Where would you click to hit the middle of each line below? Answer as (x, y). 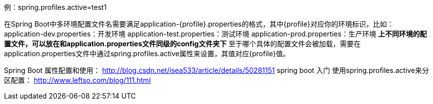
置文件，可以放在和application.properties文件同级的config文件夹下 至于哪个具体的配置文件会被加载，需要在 (182, 44)
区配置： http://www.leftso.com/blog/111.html (78, 80)
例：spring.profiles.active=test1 (55, 7)
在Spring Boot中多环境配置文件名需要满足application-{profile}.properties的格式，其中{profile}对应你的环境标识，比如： (199, 24)
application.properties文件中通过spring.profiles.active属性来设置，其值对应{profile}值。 (147, 53)
